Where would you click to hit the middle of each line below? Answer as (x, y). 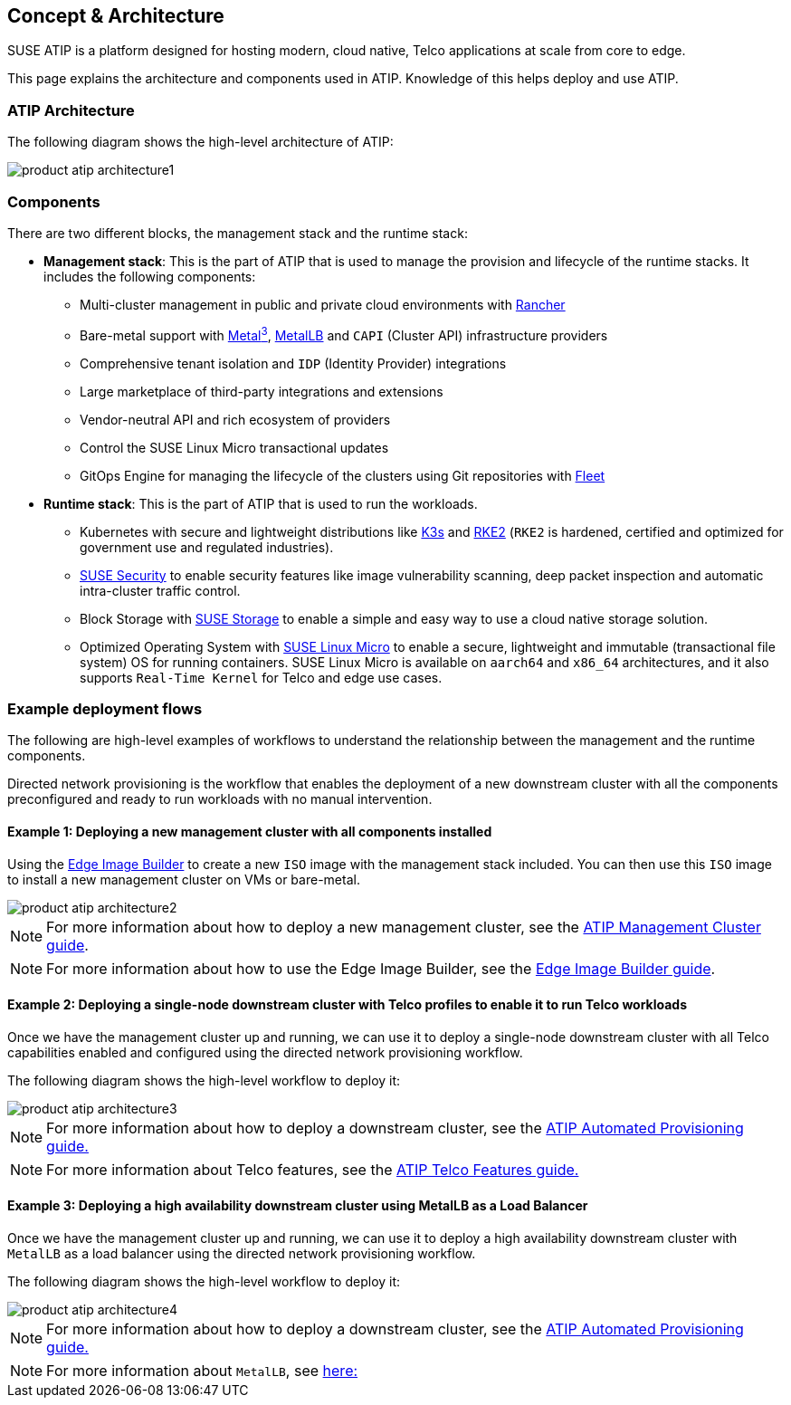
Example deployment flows (105, 708)
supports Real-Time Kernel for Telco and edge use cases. (261, 677)
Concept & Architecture (116, 16)
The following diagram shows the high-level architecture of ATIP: (200, 142)
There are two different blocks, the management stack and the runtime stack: (238, 233)
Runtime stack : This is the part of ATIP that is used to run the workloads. (261, 503)
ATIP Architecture (71, 110)
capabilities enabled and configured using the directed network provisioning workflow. (265, 1052)
